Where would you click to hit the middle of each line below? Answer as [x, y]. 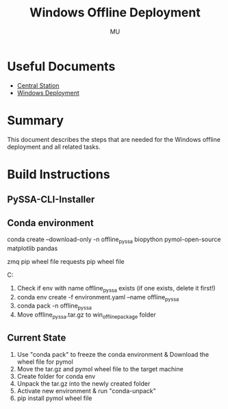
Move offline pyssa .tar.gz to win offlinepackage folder [86, 315]
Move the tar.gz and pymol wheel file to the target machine [100, 369]
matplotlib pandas [33, 248]
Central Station [38, 85]
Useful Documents [61, 66]
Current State [37, 338]
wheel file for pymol [45, 362]
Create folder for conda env [56, 376]
